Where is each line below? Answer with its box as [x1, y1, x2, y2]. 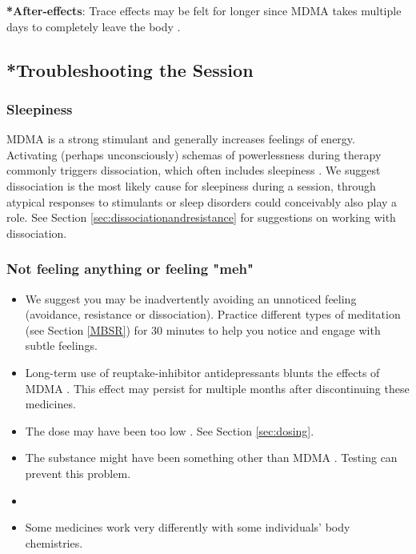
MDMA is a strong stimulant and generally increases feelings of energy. [6, 130, 355, 147]
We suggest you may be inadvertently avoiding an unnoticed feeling [25, 290, 357, 307]
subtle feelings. [25, 337, 98, 354]
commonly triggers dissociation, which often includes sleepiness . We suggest [6, 162, 381, 179]
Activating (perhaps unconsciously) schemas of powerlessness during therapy [6, 146, 382, 163]
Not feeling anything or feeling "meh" [6, 259, 254, 279]
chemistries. [25, 534, 83, 551]
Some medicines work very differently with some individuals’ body [25, 519, 350, 536]
